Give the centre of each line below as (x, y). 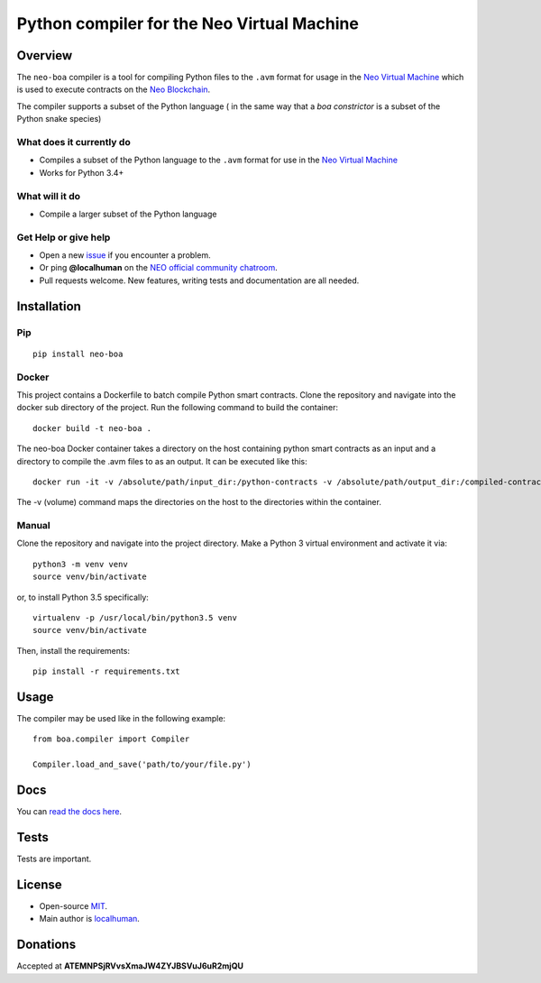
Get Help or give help (64, 237)
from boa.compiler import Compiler (111, 739)
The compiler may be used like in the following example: (121, 719)
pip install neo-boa (78, 354)
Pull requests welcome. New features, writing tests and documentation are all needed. (199, 280)
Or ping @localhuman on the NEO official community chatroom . (159, 268)
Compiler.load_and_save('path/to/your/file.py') (142, 765)
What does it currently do (73, 142)
